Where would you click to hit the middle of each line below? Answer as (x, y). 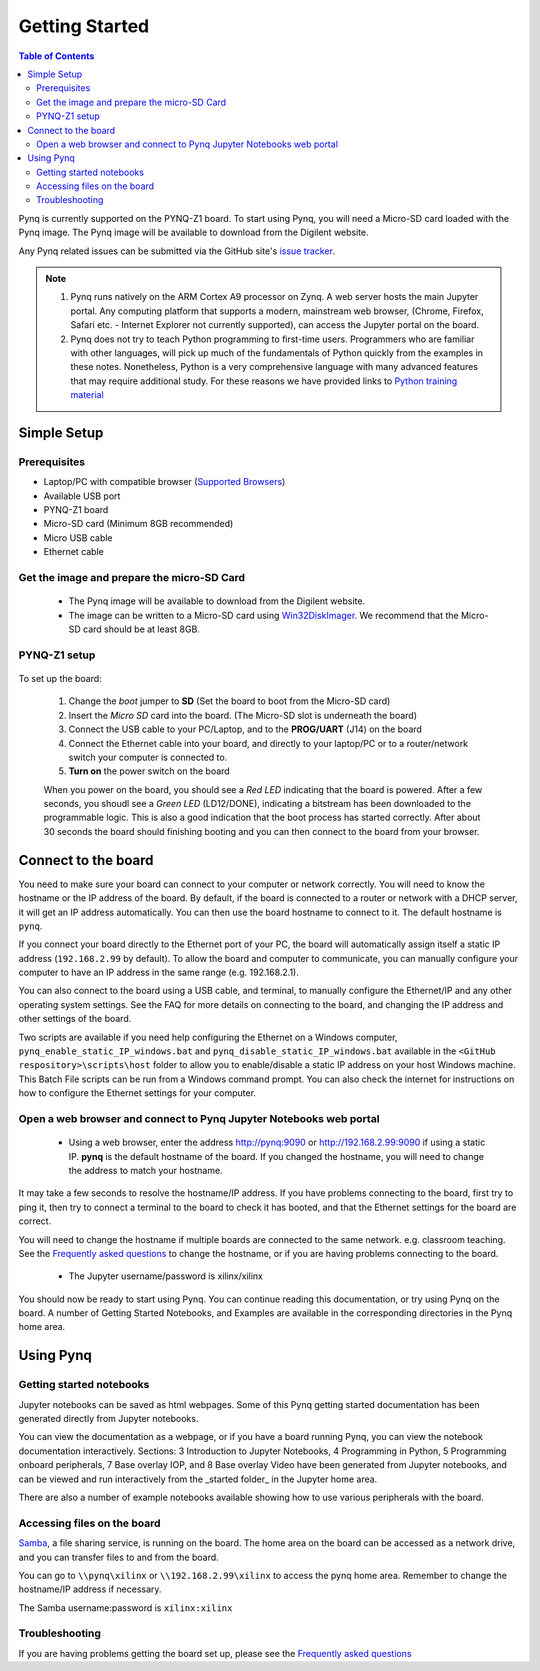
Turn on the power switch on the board (149, 771)
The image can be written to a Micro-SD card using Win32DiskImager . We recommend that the (263, 615)
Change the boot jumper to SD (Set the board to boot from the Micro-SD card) (229, 701)
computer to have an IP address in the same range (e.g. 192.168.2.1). (159, 972)
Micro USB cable (78, 537)
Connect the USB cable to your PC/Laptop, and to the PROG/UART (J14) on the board (245, 729)
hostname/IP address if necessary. (90, 1589)
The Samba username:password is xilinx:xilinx (125, 1607)
